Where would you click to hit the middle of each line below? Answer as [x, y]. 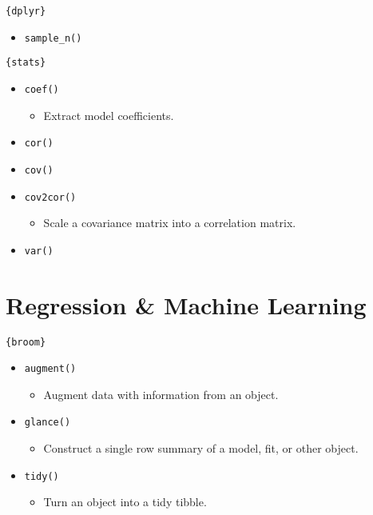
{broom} [26, 342]
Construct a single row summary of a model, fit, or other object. [201, 448]
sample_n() [53, 38]
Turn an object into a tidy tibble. [125, 502]
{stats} [26, 63]
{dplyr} [26, 11]
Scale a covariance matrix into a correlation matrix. [170, 223]
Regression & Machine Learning [186, 304]
